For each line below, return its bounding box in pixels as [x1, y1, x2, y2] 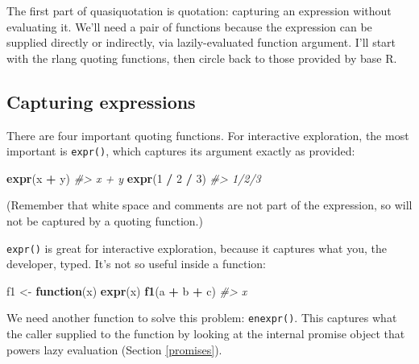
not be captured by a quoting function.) [6, 213, 203, 230]
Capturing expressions [6, 89, 196, 114]
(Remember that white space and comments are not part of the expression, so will [6, 196, 413, 213]
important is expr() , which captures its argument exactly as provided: [6, 143, 355, 159]
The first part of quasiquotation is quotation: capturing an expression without [6, 2, 392, 19]
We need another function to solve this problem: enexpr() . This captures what [6, 309, 397, 326]
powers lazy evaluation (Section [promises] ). [6, 341, 222, 358]
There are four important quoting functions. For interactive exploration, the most [6, 126, 409, 143]
